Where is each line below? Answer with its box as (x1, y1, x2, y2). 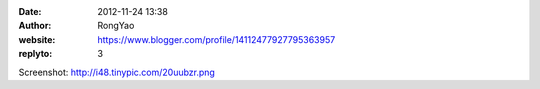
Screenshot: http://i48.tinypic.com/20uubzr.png (18, 66, 215, 78)
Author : (18, 20, 52, 32)
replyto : (18, 48, 53, 60)
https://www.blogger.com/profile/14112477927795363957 (97, 33, 336, 45)
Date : (18, 6, 42, 17)
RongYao (97, 20, 135, 32)
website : (18, 33, 56, 45)
